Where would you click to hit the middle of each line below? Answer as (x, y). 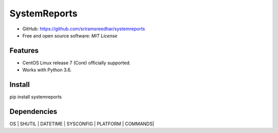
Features (24, 51)
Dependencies (33, 111)
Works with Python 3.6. (47, 70)
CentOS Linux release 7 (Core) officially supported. (76, 63)
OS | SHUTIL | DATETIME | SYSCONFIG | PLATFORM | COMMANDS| (82, 124)
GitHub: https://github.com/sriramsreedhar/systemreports (84, 29)
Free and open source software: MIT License (70, 35)
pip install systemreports (36, 97)
